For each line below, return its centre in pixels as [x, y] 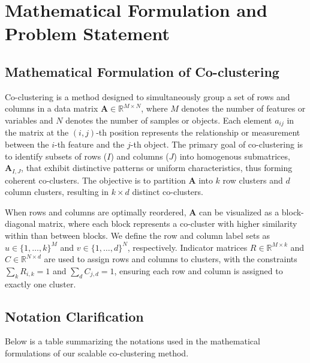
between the [27, 144]
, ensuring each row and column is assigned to [198, 270]
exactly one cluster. [40, 283]
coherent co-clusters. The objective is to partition [95, 180]
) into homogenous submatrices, [232, 156]
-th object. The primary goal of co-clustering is [217, 144]
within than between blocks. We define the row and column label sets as [138, 235]
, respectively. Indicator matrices [187, 247]
